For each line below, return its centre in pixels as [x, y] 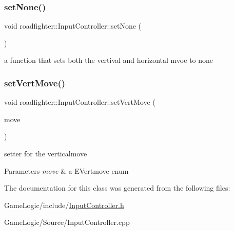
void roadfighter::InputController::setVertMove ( [80, 102]
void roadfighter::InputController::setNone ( [73, 26]
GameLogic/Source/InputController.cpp [67, 222]
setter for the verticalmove [46, 153]
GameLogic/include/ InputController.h [64, 205]
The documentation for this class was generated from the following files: [117, 188]
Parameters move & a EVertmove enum [66, 170]
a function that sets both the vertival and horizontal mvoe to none [109, 60]
